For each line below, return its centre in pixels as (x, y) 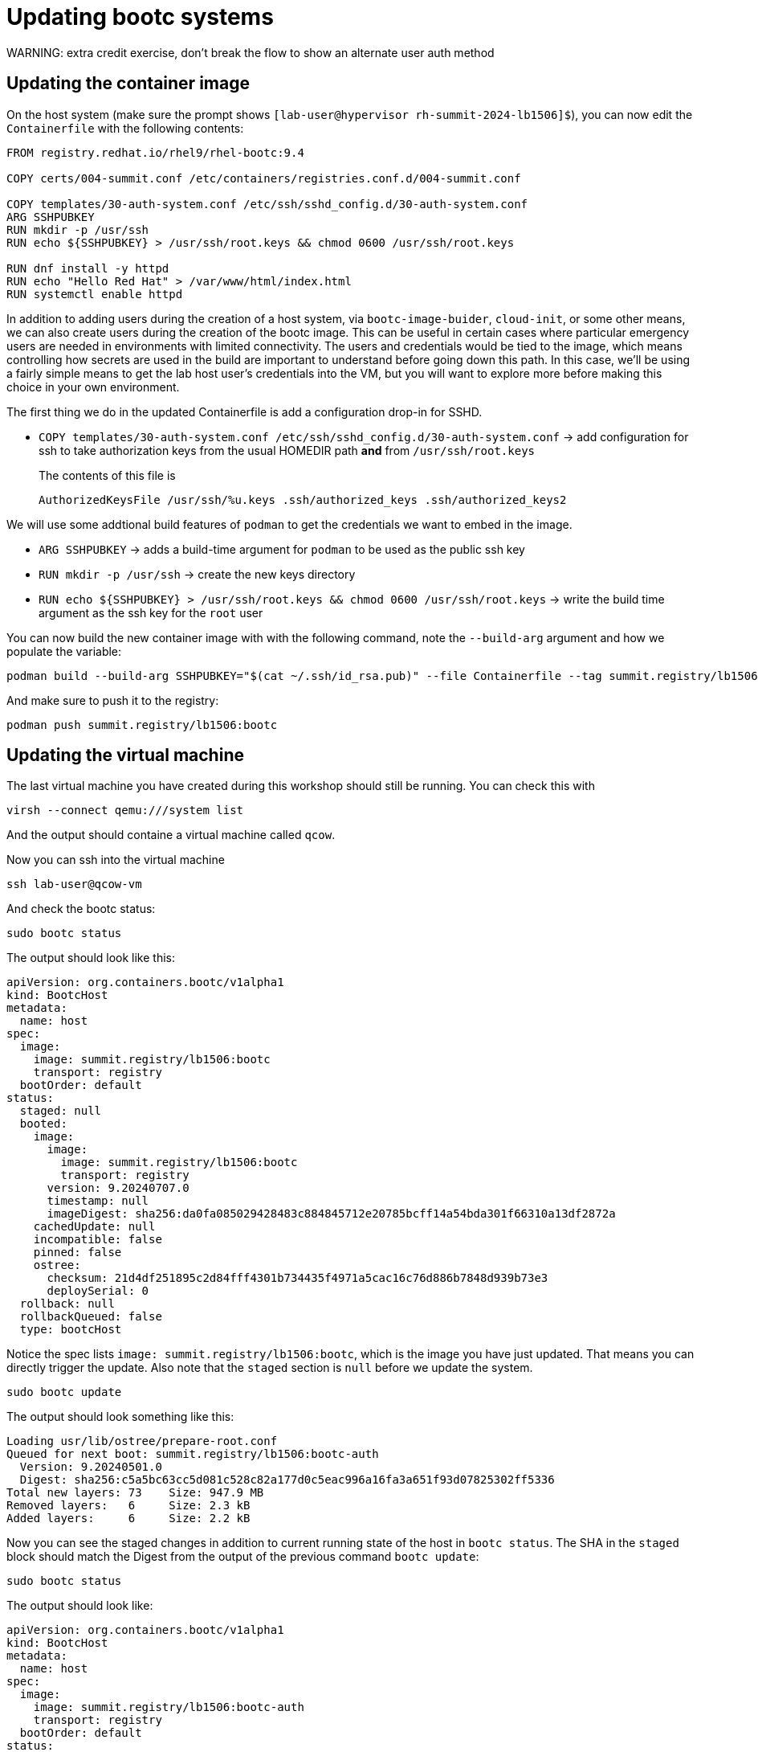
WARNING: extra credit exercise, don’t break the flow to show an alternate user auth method (251, 52)
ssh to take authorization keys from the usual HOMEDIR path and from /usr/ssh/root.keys (287, 450)
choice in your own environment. (93, 387)
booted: (43, 1124)
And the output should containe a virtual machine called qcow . (171, 835)
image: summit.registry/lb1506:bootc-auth (169, 1707)
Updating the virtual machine (125, 755)
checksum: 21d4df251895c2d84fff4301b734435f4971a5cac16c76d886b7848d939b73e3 (297, 1278)
